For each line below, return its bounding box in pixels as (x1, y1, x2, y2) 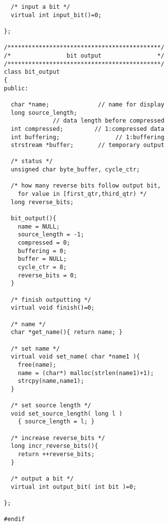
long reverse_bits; (11, 198, 74, 206)
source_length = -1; (18, 231, 84, 238)
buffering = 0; (18, 247, 67, 254)
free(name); (18, 361, 56, 368)
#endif (4, 516, 25, 523)
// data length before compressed (53, 117, 165, 125)
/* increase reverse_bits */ (11, 434, 105, 441)
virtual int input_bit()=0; (11, 11, 102, 19)
